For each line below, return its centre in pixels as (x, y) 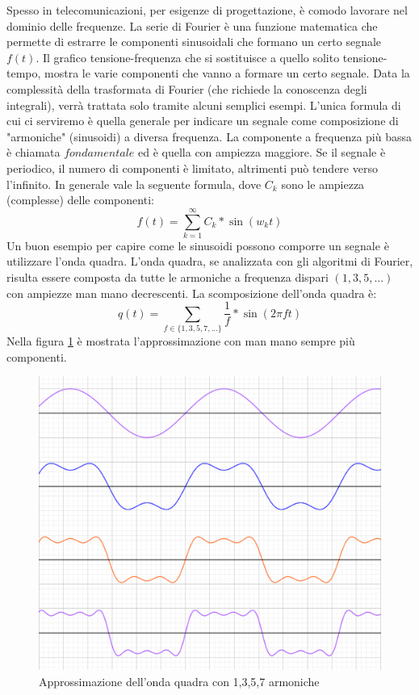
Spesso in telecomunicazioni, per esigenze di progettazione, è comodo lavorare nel (207, 10)
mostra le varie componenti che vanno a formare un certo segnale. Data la (227, 73)
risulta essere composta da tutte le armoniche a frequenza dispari (168, 277)
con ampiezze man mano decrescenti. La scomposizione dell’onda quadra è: (192, 293)
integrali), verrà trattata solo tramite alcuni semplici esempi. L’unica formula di (204, 105)
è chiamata (34, 152)
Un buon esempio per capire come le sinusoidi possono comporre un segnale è (198, 245)
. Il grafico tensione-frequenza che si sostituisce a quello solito (188, 57)
